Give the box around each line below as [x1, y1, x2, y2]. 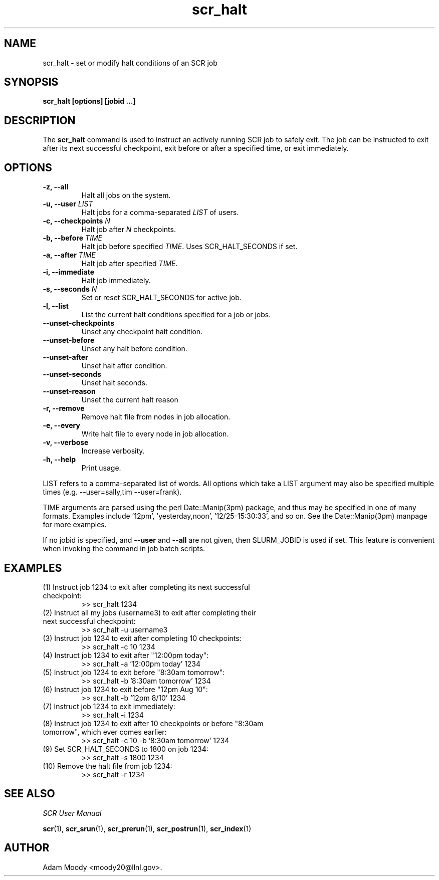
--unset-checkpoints [43, 319, 114, 328]
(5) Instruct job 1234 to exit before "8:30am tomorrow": [43, 668, 225, 677]
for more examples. [43, 520, 107, 529]
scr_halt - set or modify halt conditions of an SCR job [43, 58, 217, 67]
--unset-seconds [43, 370, 101, 379]
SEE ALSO [4, 787, 55, 800]
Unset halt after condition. [81, 361, 167, 370]
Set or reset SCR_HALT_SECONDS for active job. [81, 293, 242, 302]
